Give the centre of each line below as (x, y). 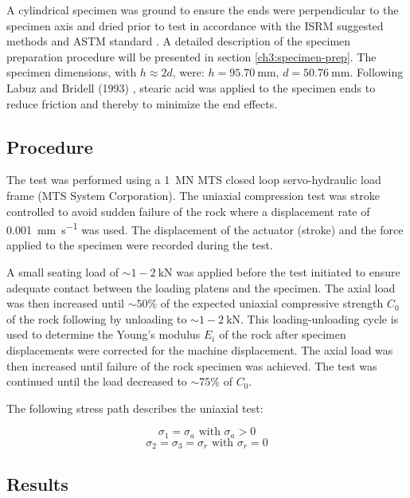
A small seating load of (62, 271)
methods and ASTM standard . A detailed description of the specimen (179, 41)
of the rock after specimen (283, 334)
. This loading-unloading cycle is (320, 318)
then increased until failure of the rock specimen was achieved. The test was (192, 365)
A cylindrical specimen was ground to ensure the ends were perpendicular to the (203, 10)
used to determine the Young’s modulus (103, 334)
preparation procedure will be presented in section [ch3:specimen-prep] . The (191, 56)
